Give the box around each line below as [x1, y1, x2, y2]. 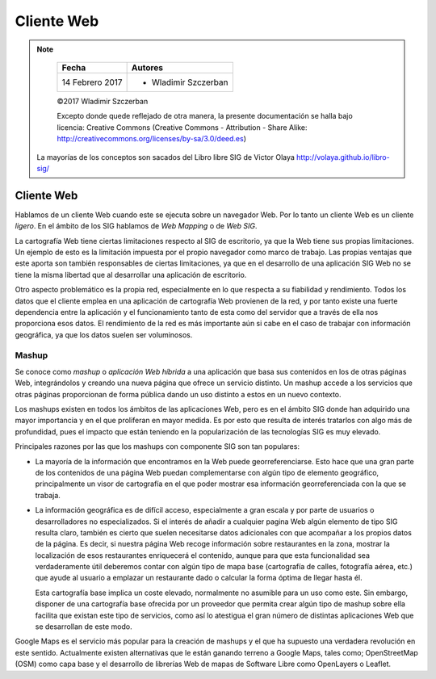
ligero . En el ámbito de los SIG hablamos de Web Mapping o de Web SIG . [15, 221, 258, 231]
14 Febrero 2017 [61, 77, 123, 88]
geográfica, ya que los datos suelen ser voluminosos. [15, 329, 193, 339]
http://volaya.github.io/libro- [296, 152, 391, 161]
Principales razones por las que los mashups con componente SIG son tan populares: [15, 442, 300, 451]
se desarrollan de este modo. [35, 622, 132, 631]
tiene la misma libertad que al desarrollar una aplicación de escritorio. [15, 270, 247, 279]
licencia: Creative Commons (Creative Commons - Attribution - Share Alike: [57, 122, 308, 132]
